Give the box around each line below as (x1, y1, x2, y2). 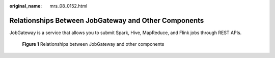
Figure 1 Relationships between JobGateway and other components (22, 41, 164, 47)
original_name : (9, 3, 42, 9)
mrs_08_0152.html (49, 3, 88, 9)
